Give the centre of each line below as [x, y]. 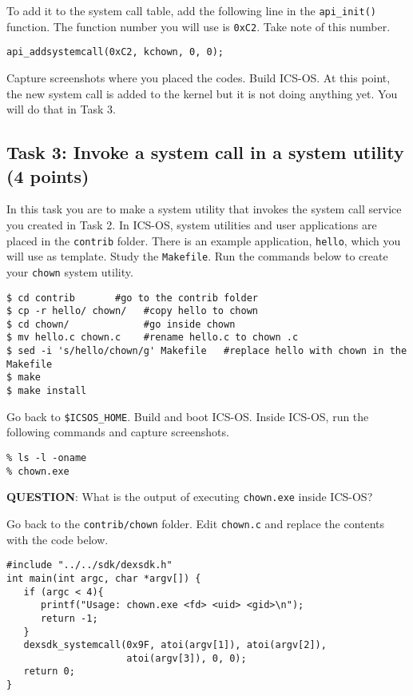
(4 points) [48, 175]
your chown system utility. [70, 271]
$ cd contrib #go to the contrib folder [132, 298]
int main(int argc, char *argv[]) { [104, 578]
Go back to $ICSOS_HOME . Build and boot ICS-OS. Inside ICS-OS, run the [188, 416]
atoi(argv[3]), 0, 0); [187, 658]
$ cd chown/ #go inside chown [121, 324]
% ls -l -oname [47, 458]
